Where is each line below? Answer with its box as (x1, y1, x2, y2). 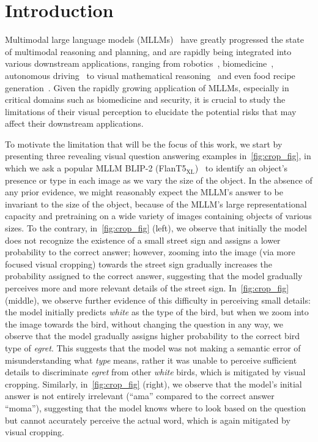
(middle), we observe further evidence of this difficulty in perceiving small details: (5, 293, 311, 306)
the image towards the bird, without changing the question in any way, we (5, 317, 283, 330)
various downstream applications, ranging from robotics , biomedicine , (5, 57, 274, 70)
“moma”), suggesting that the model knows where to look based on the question (5, 401, 306, 414)
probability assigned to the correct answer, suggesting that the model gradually (5, 269, 303, 282)
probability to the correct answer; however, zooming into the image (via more (5, 245, 295, 258)
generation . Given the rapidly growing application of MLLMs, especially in (5, 81, 289, 94)
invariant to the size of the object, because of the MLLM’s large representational (5, 197, 307, 210)
